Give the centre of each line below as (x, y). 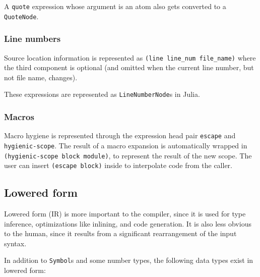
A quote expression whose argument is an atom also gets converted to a (115, 6)
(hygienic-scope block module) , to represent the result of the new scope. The (128, 155)
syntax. (15, 243)
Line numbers (32, 39)
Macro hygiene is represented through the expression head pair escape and (120, 135)
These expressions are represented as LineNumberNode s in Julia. (102, 94)
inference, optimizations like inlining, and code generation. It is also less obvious (128, 223)
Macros (19, 116)
